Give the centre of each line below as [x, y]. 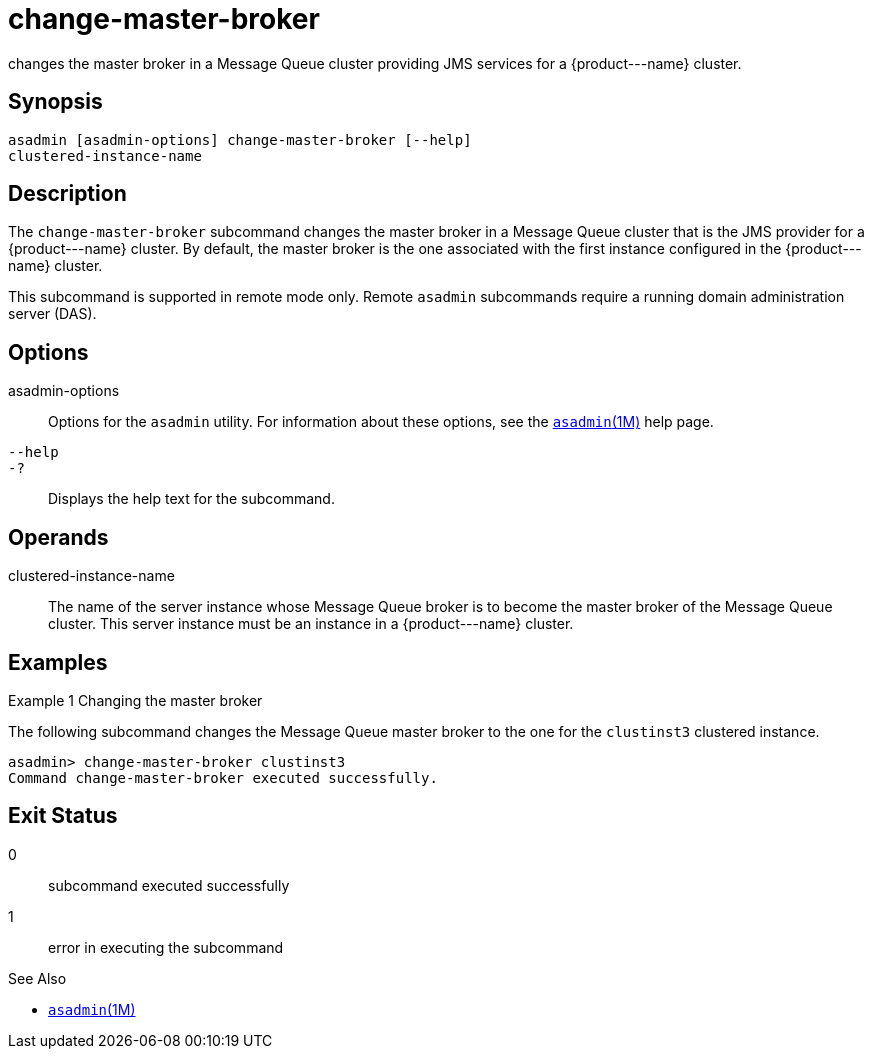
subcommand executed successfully [169, 885]
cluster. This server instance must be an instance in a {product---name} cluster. [311, 624]
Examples [58, 662]
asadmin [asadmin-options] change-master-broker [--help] [240, 139]
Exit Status [63, 816]
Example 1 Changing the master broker [135, 700]
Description [67, 194]
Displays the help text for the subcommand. [191, 499]
